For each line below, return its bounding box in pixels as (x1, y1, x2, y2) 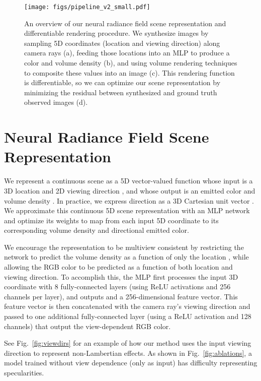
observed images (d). (24, 97, 88, 107)
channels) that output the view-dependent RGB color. (4, 321, 171, 331)
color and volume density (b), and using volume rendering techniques (24, 57, 237, 68)
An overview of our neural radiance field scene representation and (24, 18, 226, 28)
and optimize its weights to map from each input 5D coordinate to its (4, 215, 219, 225)
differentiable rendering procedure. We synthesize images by (24, 28, 209, 38)
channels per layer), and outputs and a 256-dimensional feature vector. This (4, 291, 238, 301)
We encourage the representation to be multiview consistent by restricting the (4, 241, 244, 252)
